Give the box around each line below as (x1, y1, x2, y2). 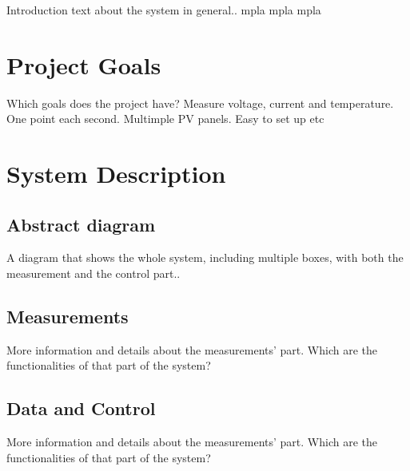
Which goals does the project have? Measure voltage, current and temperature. (6, 94, 394, 111)
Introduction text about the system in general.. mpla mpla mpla (6, 2, 321, 18)
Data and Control (6, 396, 156, 421)
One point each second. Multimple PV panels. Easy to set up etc (6, 110, 324, 127)
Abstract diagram (6, 212, 156, 236)
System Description (6, 157, 226, 190)
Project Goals (6, 48, 161, 81)
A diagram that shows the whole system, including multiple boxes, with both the (6, 249, 404, 266)
